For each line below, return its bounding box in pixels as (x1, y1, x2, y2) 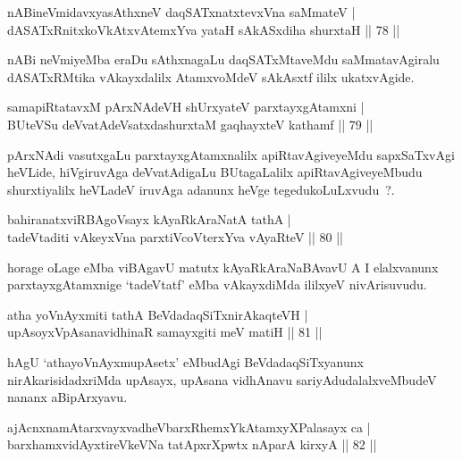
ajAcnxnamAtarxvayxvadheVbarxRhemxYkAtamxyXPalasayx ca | (7, 417, 371, 436)
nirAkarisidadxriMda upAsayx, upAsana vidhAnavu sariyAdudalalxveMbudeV (7, 370, 437, 389)
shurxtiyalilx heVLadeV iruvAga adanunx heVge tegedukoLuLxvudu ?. (7, 180, 395, 198)
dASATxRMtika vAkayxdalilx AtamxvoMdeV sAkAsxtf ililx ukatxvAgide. (7, 67, 415, 86)
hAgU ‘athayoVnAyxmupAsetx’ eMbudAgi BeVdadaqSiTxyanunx (7, 352, 364, 371)
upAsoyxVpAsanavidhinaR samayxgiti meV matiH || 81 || (7, 322, 323, 341)
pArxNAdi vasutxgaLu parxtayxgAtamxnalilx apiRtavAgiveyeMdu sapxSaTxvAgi (7, 145, 455, 163)
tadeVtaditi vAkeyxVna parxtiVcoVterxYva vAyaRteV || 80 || (7, 227, 343, 246)
